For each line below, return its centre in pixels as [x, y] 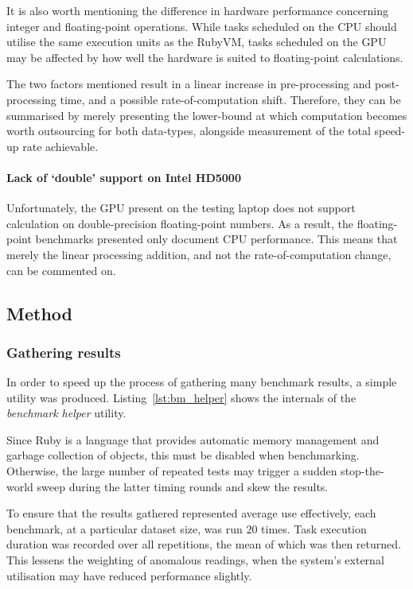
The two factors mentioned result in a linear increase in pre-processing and [189, 84]
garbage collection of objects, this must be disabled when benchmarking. [183, 455]
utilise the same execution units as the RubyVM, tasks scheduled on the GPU [197, 42]
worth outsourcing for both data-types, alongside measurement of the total [189, 131]
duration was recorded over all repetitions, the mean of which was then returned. [204, 544]
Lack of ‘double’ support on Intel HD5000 [124, 177]
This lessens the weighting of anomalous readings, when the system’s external [195, 560]
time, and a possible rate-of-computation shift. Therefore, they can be [230, 99]
